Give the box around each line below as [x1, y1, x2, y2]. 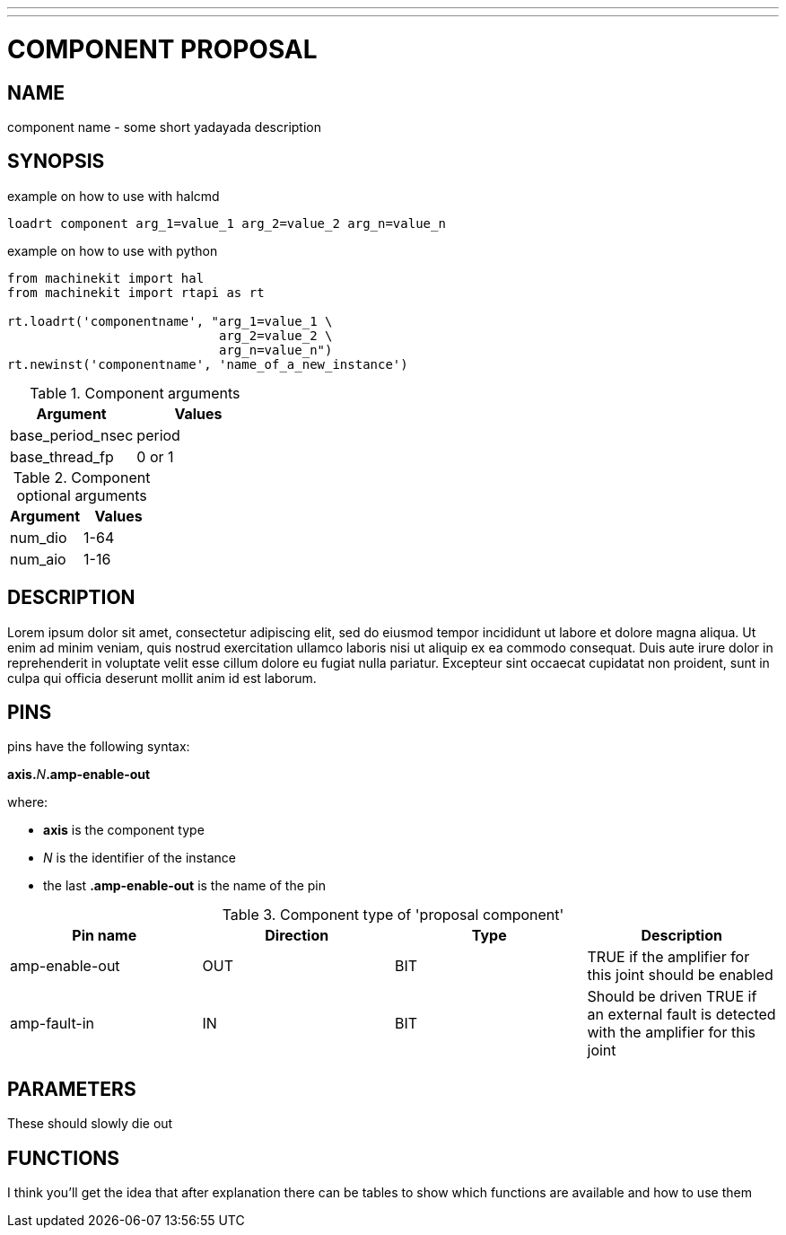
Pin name [72, 926, 137, 945]
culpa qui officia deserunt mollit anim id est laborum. [7, 670, 317, 686]
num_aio [10, 549, 66, 568]
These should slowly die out [7, 1116, 173, 1132]
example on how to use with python [7, 242, 218, 258]
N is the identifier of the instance [43, 850, 236, 866]
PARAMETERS [7, 1077, 136, 1100]
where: [7, 794, 48, 810]
